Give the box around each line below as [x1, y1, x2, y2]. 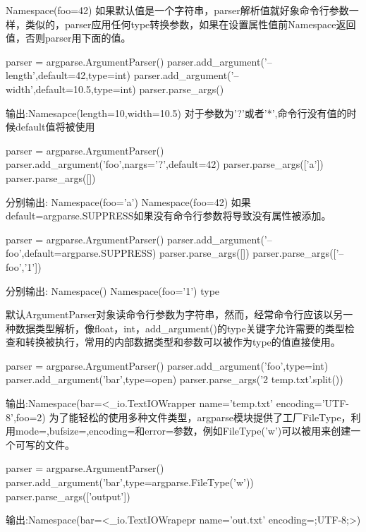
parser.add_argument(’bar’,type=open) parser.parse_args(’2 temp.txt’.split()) [6, 372, 343, 387]
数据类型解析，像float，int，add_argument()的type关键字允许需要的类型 [15, 320, 345, 335]
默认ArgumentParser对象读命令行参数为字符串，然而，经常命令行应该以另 [6, 307, 343, 322]
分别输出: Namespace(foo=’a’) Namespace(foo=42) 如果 [6, 194, 251, 209]
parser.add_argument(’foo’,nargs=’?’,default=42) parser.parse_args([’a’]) [6, 157, 324, 171]
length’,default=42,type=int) [6, 68, 131, 83]
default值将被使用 [15, 119, 95, 134]
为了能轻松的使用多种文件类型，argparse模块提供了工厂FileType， [49, 409, 351, 424]
